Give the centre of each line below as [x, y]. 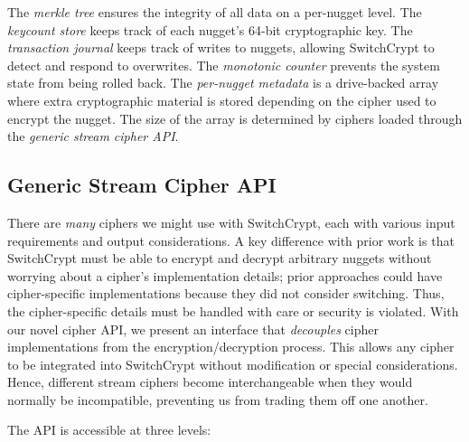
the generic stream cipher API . [93, 136]
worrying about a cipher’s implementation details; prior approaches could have [225, 275]
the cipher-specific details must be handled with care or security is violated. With [233, 310]
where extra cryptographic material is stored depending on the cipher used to [222, 100]
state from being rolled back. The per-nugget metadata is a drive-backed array [223, 83]
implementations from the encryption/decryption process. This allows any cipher [231, 347]
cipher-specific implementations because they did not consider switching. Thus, [226, 293]
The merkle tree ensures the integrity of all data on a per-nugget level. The [215, 12]
